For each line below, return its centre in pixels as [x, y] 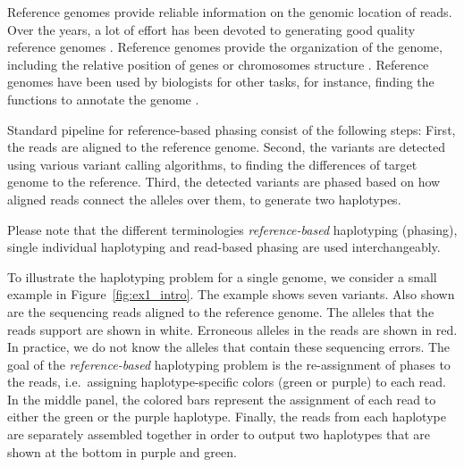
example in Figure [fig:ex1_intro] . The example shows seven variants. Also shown [231, 294]
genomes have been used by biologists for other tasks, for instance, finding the [221, 82]
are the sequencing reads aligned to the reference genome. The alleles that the [221, 311]
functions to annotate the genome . [103, 99]
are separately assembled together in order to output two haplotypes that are [219, 434]
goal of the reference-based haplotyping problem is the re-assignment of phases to [229, 364]
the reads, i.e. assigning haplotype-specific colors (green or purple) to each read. [227, 382]
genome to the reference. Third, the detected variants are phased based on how [224, 182]
